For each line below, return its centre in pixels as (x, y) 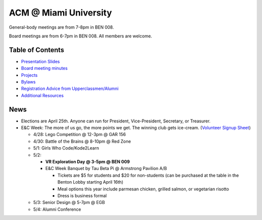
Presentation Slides (41, 61)
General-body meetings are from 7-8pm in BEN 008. (61, 27)
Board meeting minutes (44, 68)
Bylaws (28, 82)
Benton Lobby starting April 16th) (90, 182)
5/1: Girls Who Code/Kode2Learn (66, 148)
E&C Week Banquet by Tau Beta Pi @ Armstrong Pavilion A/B (106, 169)
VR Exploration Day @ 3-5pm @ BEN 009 (88, 162)
